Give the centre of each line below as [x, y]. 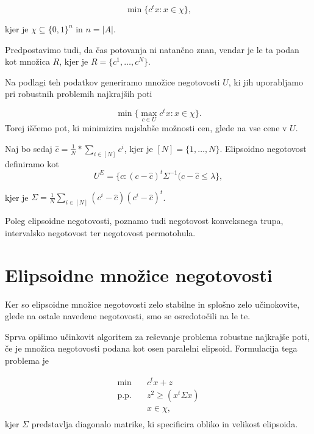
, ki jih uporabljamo [266, 81]
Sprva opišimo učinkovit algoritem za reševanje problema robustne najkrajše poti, [157, 336]
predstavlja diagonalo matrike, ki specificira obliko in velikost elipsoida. [165, 424]
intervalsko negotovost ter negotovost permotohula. [100, 232]
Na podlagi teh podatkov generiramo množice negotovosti [112, 81]
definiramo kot [32, 163]
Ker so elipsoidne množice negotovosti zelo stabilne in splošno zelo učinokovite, [152, 304]
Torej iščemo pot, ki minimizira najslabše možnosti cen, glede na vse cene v [146, 128]
